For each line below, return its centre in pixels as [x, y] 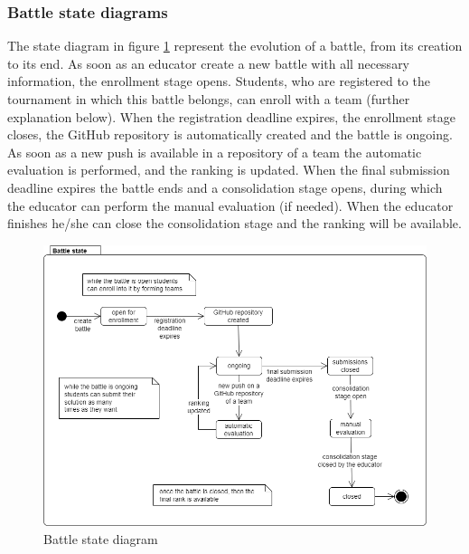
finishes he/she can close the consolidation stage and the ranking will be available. [234, 223]
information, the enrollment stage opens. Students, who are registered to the [219, 81]
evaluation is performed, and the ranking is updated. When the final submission [229, 170]
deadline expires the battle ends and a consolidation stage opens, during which [225, 187]
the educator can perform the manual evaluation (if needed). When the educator [230, 205]
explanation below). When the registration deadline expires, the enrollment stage [231, 116]
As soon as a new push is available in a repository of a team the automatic [215, 152]
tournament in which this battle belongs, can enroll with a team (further [209, 99]
